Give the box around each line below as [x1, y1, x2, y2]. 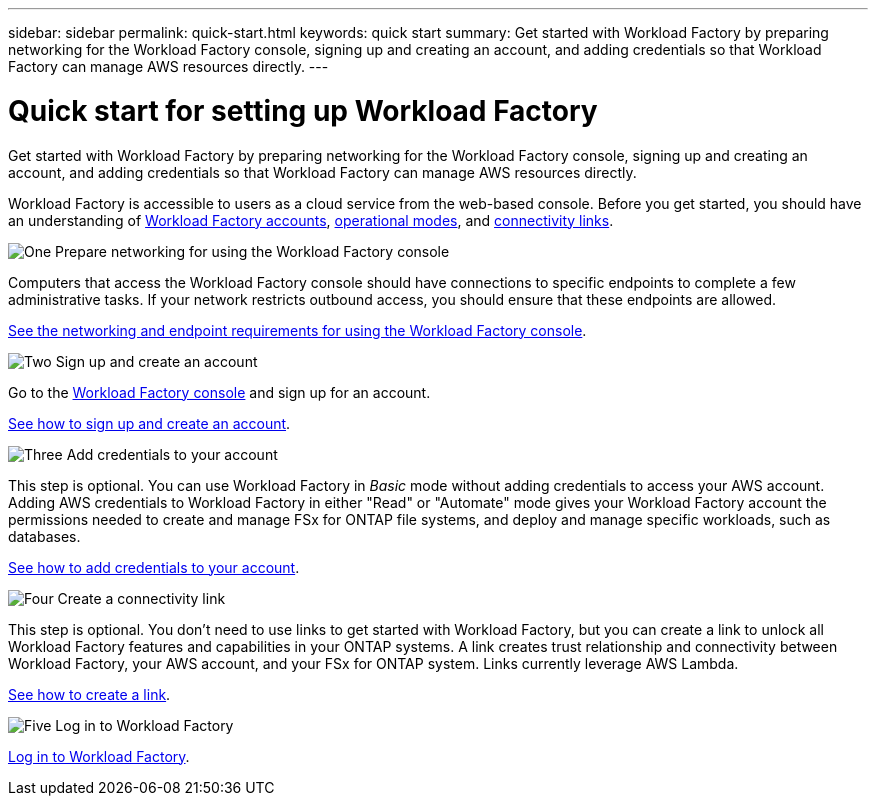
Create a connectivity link [57, 589, 226, 607]
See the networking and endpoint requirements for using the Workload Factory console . [8, 321, 587, 339]
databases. [8, 527, 81, 545]
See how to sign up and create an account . [8, 414, 291, 432]
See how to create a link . [8, 685, 171, 703]
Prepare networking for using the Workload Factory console [55, 242, 450, 260]
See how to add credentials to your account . [8, 558, 300, 576]
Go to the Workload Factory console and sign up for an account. [8, 383, 431, 401]
